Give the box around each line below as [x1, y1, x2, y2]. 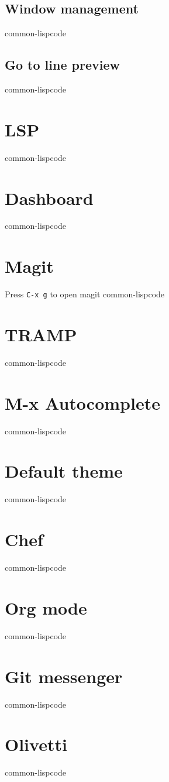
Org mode [5, 595, 87, 619]
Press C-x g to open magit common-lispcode [5, 288, 165, 300]
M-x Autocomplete [5, 390, 160, 414]
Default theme [5, 459, 123, 483]
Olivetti [5, 732, 67, 756]
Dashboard [5, 186, 94, 210]
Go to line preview [5, 56, 120, 74]
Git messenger [5, 664, 123, 688]
